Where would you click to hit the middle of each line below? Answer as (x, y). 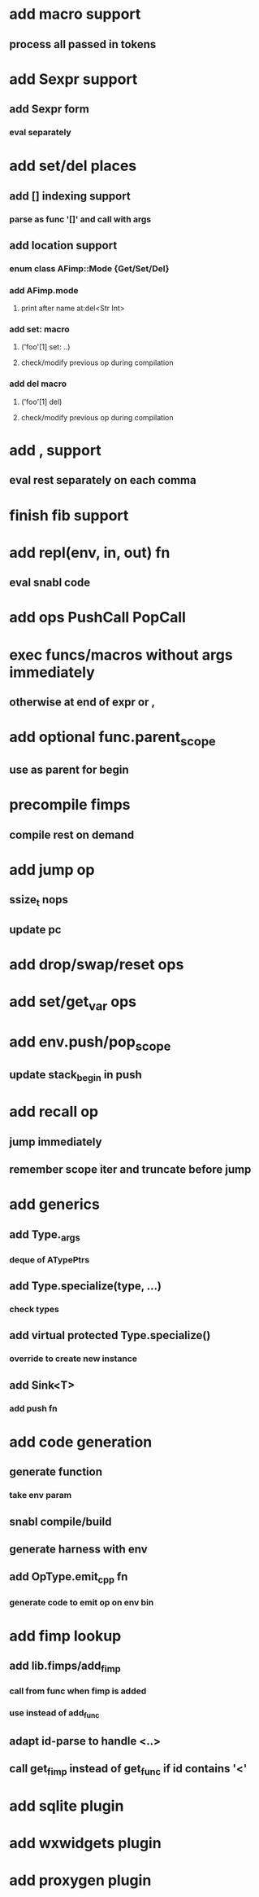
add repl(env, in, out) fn (90, 553)
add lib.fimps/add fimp (65, 1667)
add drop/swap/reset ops (97, 964)
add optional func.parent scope (112, 739)
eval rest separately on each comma (103, 480)
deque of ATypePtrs (50, 1259)
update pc (35, 929)
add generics (54, 1204)
